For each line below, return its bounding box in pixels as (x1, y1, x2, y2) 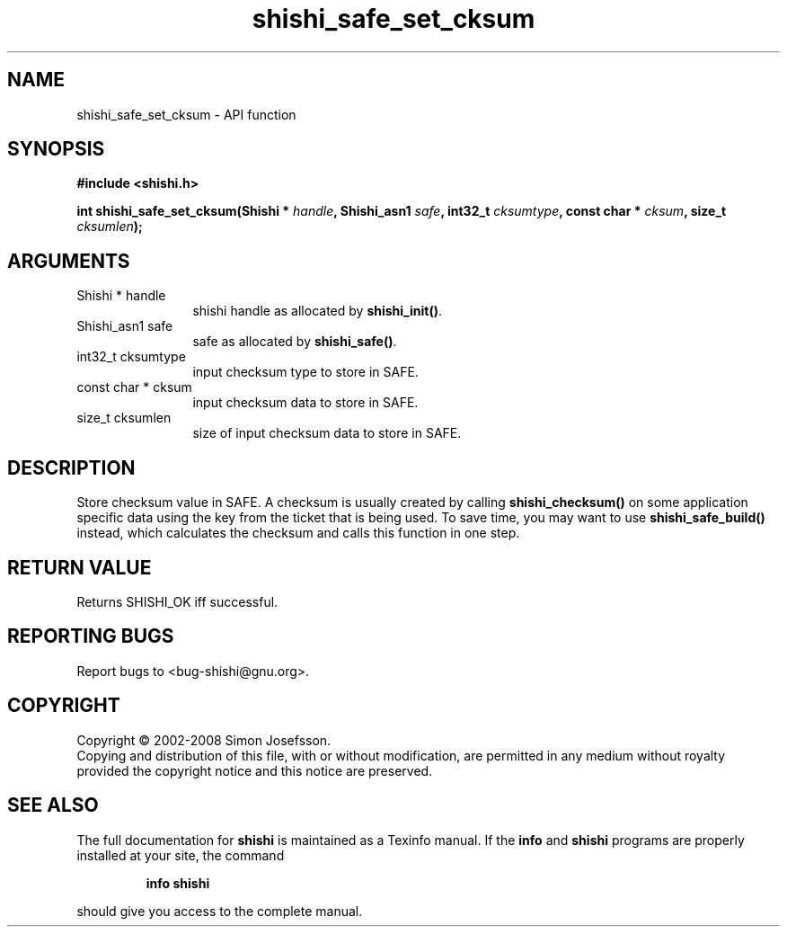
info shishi (146, 875, 210, 891)
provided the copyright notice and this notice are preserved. (76, 762, 433, 778)
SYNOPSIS (7, 138, 105, 161)
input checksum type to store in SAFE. (192, 364, 419, 380)
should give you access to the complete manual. (76, 903, 363, 919)
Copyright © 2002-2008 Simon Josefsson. (76, 732, 332, 748)
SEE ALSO (7, 794, 99, 817)
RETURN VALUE (7, 556, 152, 579)
